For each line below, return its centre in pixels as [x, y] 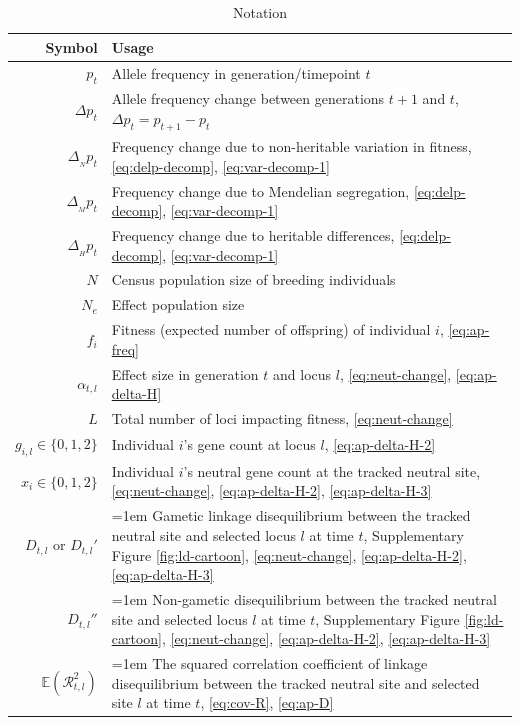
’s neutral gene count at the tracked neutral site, [332, 470]
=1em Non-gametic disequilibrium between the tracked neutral [304, 598]
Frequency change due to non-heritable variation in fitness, [291, 146]
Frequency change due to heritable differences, [253, 235]
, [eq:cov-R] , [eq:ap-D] [267, 702]
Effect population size [178, 304]
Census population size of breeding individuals [253, 279]
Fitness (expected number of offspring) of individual [271, 329]
